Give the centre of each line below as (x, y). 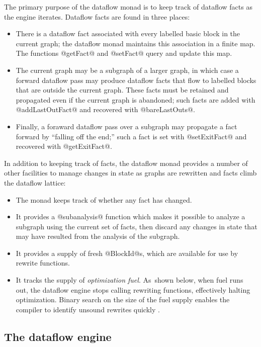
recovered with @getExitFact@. (64, 146)
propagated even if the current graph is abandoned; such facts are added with (136, 99)
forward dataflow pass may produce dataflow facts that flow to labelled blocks (136, 80)
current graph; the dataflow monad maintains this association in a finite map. (136, 43)
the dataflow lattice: (35, 182)
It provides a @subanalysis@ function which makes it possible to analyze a (130, 216)
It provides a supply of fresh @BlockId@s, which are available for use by (127, 253)
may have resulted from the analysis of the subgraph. (98, 236)
